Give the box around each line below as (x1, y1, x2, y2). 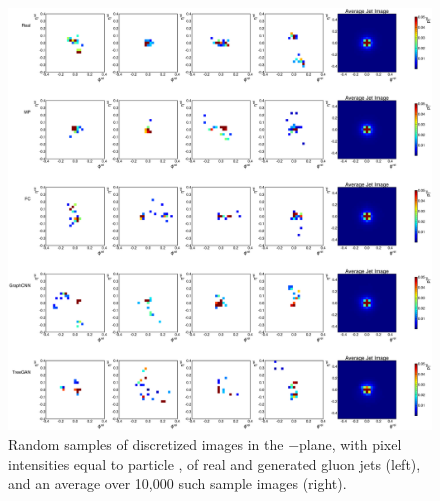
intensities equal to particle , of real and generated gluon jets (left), (8, 453, 421, 474)
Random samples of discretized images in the (8, 433, 284, 454)
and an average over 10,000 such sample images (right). (8, 473, 347, 494)
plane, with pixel (299, 433, 402, 454)
